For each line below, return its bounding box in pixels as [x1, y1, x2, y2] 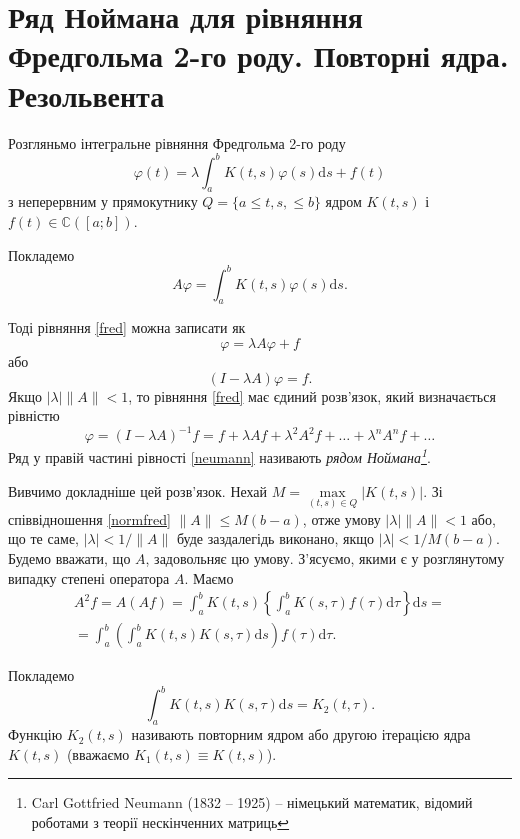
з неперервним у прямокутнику [8, 191, 198, 212]
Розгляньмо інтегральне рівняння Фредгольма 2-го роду [8, 132, 346, 153]
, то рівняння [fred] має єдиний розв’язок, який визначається [128, 385, 496, 406]
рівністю [8, 405, 60, 426]
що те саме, [8, 528, 80, 549]
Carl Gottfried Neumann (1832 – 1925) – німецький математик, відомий [31, 792, 473, 813]
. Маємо [184, 567, 234, 588]
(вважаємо [66, 743, 130, 764]
